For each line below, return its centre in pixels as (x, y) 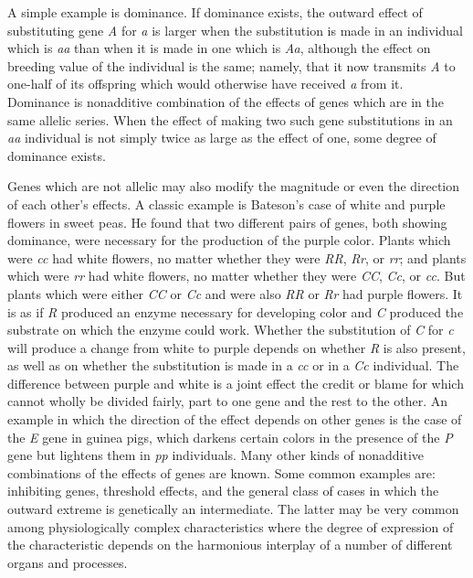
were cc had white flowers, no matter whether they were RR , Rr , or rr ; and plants (237, 257)
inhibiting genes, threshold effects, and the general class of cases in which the (223, 491)
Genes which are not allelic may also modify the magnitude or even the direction (234, 186)
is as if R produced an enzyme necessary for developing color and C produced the (236, 311)
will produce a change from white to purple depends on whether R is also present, (236, 347)
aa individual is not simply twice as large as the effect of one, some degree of (222, 138)
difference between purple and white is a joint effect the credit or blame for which (236, 383)
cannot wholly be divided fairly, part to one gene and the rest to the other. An (228, 401)
